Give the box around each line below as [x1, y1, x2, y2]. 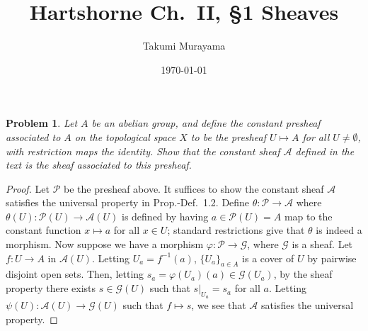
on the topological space [74, 129, 176, 144]
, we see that [191, 298, 246, 313]
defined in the [295, 143, 355, 158]
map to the [284, 208, 333, 223]
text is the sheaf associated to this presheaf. [6, 157, 192, 172]
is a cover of [242, 250, 294, 265]
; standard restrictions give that [167, 223, 305, 237]
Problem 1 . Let [6, 116, 78, 130]
